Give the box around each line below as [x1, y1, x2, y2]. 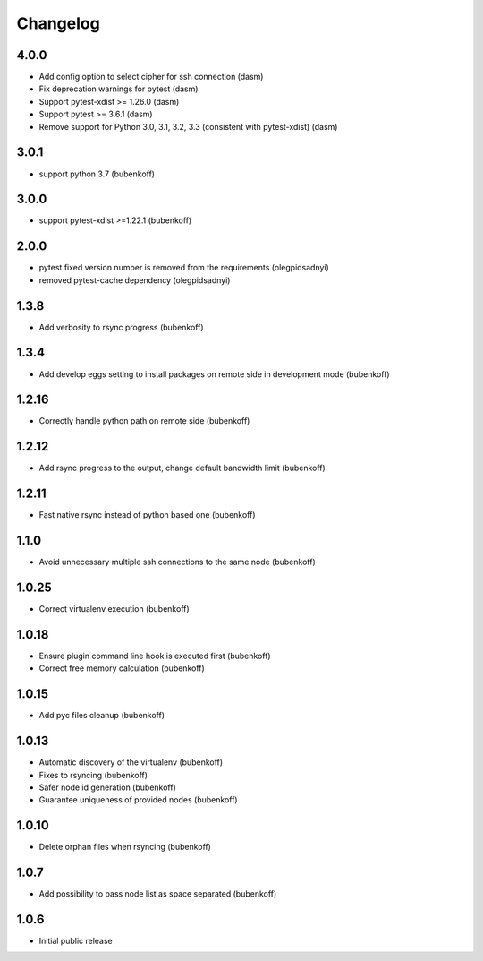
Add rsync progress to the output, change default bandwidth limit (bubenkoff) [38, 462, 326, 474]
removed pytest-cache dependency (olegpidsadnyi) [38, 274, 231, 286]
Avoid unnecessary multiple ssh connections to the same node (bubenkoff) [38, 556, 317, 568]
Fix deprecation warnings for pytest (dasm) [38, 83, 199, 94]
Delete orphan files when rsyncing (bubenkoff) [38, 842, 212, 853]
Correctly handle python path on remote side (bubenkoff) [38, 416, 250, 426]
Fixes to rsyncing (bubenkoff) [38, 769, 148, 780]
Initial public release [38, 936, 114, 947]
